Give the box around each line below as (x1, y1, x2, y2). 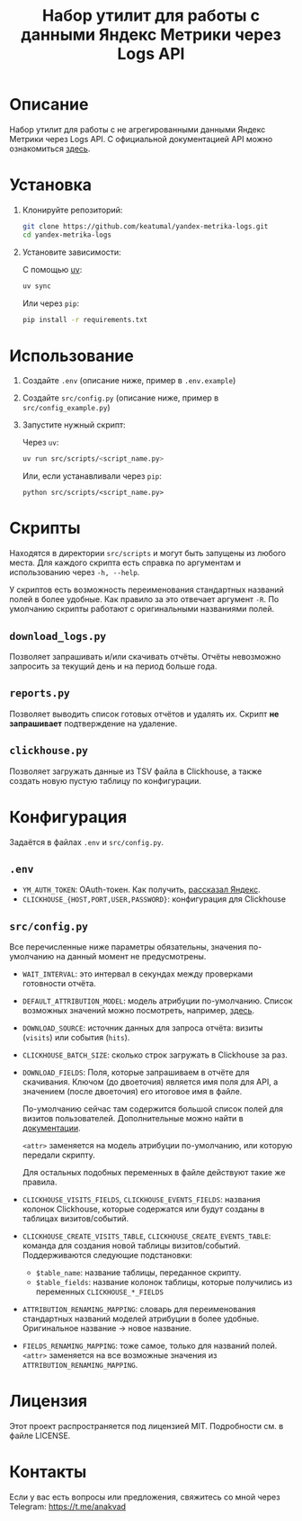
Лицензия (9, 1391, 88, 1411)
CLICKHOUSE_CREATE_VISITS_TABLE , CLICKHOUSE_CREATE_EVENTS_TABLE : (22, 1230, 271, 1242)
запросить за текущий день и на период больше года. (9, 661, 218, 671)
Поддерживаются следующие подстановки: (22, 1250, 193, 1261)
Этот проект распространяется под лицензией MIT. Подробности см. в (9, 1421, 284, 1432)
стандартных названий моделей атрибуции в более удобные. (22, 1313, 260, 1324)
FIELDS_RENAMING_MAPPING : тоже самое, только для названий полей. (22, 1340, 278, 1351)
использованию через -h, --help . (9, 567, 140, 578)
